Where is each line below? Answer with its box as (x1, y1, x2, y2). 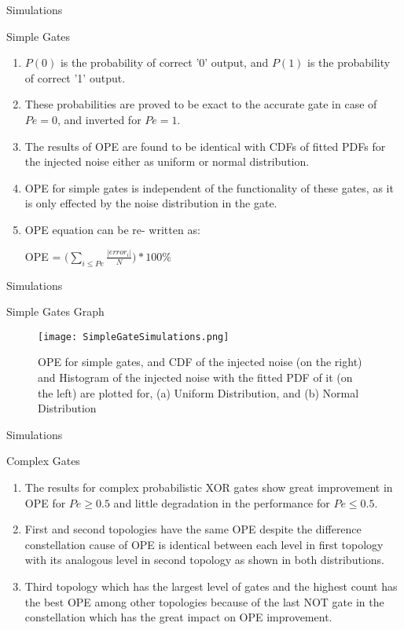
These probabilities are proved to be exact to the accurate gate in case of (24, 96, 377, 112)
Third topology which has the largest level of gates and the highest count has (24, 578, 398, 595)
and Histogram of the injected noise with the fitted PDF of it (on (38, 369, 353, 386)
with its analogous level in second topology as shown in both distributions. (24, 551, 384, 568)
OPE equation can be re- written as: (24, 221, 200, 237)
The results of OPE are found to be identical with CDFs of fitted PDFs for (24, 137, 386, 154)
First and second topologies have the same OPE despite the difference (24, 521, 362, 537)
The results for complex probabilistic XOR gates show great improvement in (24, 479, 393, 496)
